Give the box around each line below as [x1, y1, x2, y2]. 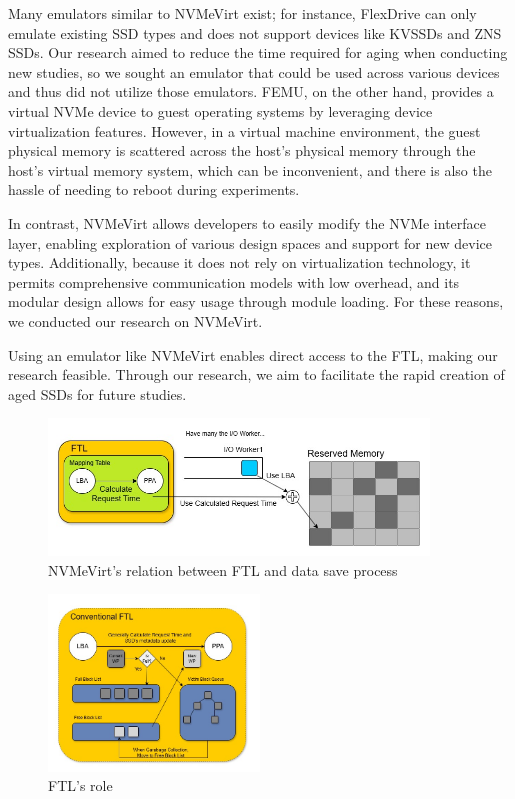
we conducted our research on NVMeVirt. [8, 310, 263, 331]
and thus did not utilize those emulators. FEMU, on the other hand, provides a [8, 81, 494, 102]
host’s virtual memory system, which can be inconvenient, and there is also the [8, 159, 492, 180]
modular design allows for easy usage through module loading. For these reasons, [8, 291, 504, 312]
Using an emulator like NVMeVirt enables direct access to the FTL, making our [8, 344, 498, 365]
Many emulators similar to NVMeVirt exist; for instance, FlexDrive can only [8, 3, 477, 23]
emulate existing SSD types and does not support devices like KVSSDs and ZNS [8, 22, 502, 43]
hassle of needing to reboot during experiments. [8, 179, 300, 200]
